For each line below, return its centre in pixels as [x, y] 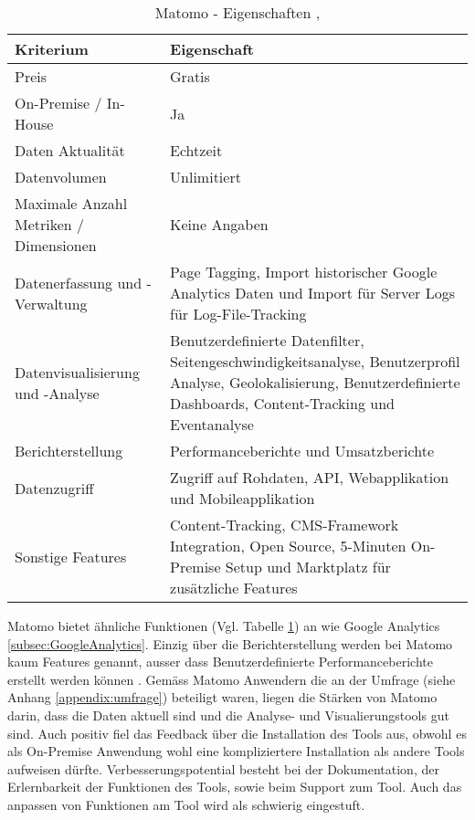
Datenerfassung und [79, 282]
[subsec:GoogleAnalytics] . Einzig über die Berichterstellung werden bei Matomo [230, 643]
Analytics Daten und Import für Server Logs [312, 293]
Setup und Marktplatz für [308, 567]
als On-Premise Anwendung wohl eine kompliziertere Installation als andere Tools [236, 751]
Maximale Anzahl [71, 203]
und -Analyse [57, 393]
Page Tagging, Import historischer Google [304, 272]
